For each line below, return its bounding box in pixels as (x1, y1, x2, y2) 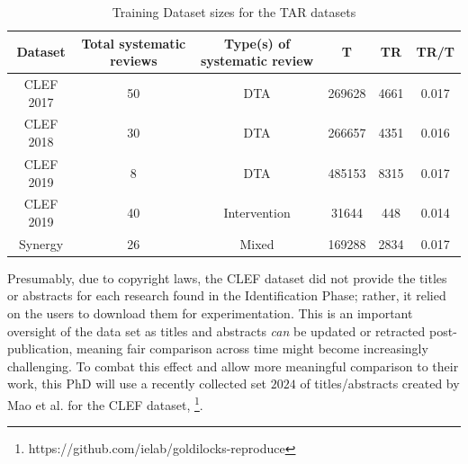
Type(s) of (223, 33, 291, 52)
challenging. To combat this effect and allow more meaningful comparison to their (7, 356, 459, 375)
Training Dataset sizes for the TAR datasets (112, 3, 356, 21)
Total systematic (81, 33, 186, 52)
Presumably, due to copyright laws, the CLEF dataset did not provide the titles (7, 268, 447, 287)
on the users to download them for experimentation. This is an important (7, 304, 413, 323)
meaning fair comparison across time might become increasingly (76, 339, 428, 358)
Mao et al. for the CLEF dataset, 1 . (7, 393, 203, 414)
